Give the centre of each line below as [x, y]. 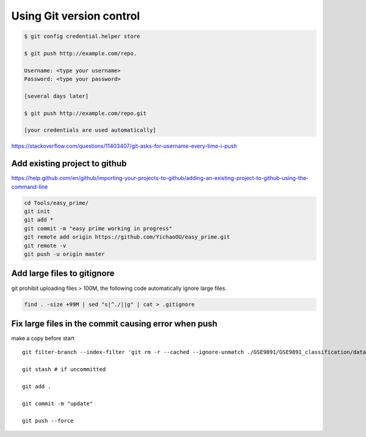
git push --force [48, 421]
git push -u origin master [64, 254]
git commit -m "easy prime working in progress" [98, 228]
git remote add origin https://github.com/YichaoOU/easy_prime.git [127, 237]
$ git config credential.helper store [82, 36]
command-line [30, 187]
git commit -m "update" [58, 403]
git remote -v [45, 245]
